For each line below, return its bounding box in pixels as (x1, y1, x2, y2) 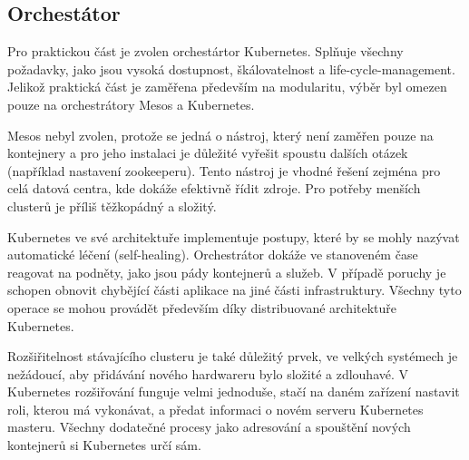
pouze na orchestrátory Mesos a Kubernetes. (7, 94, 255, 113)
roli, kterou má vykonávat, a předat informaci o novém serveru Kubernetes (7, 399, 424, 418)
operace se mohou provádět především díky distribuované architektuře (7, 298, 397, 317)
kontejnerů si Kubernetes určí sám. (7, 436, 201, 455)
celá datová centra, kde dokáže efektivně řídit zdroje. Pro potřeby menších (7, 179, 421, 198)
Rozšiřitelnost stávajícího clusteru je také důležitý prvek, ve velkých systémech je (7, 347, 458, 366)
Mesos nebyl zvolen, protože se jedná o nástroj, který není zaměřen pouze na (7, 125, 434, 144)
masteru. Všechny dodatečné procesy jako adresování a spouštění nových (7, 417, 411, 436)
